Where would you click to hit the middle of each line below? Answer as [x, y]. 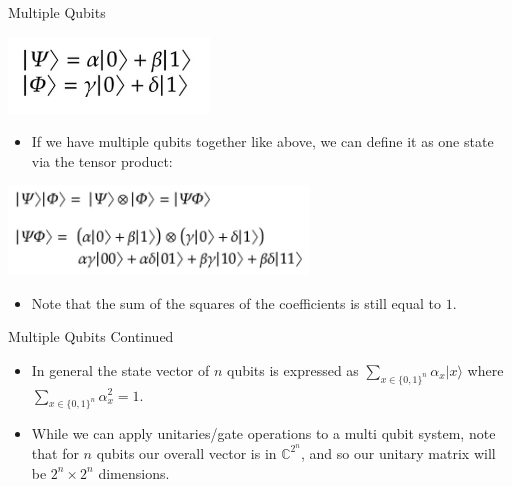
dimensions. [134, 472]
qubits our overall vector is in [186, 452]
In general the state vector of [120, 369]
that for [55, 452]
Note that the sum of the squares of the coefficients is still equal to [236, 302]
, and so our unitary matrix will [398, 452]
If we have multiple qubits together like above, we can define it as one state [262, 141]
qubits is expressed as [293, 369]
